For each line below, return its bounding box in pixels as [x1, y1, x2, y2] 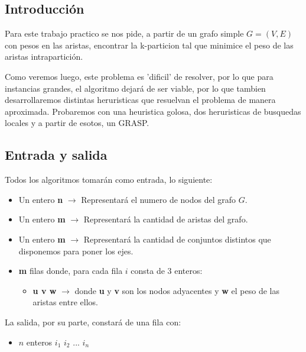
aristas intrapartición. [5, 50, 83, 63]
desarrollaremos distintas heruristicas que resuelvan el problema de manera [5, 93, 276, 106]
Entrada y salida [5, 146, 108, 164]
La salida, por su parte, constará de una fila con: [5, 315, 181, 328]
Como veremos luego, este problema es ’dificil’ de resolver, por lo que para [5, 70, 274, 82]
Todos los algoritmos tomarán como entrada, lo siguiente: [5, 173, 213, 186]
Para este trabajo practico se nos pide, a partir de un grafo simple [5, 27, 244, 40]
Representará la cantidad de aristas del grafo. [83, 213, 248, 225]
